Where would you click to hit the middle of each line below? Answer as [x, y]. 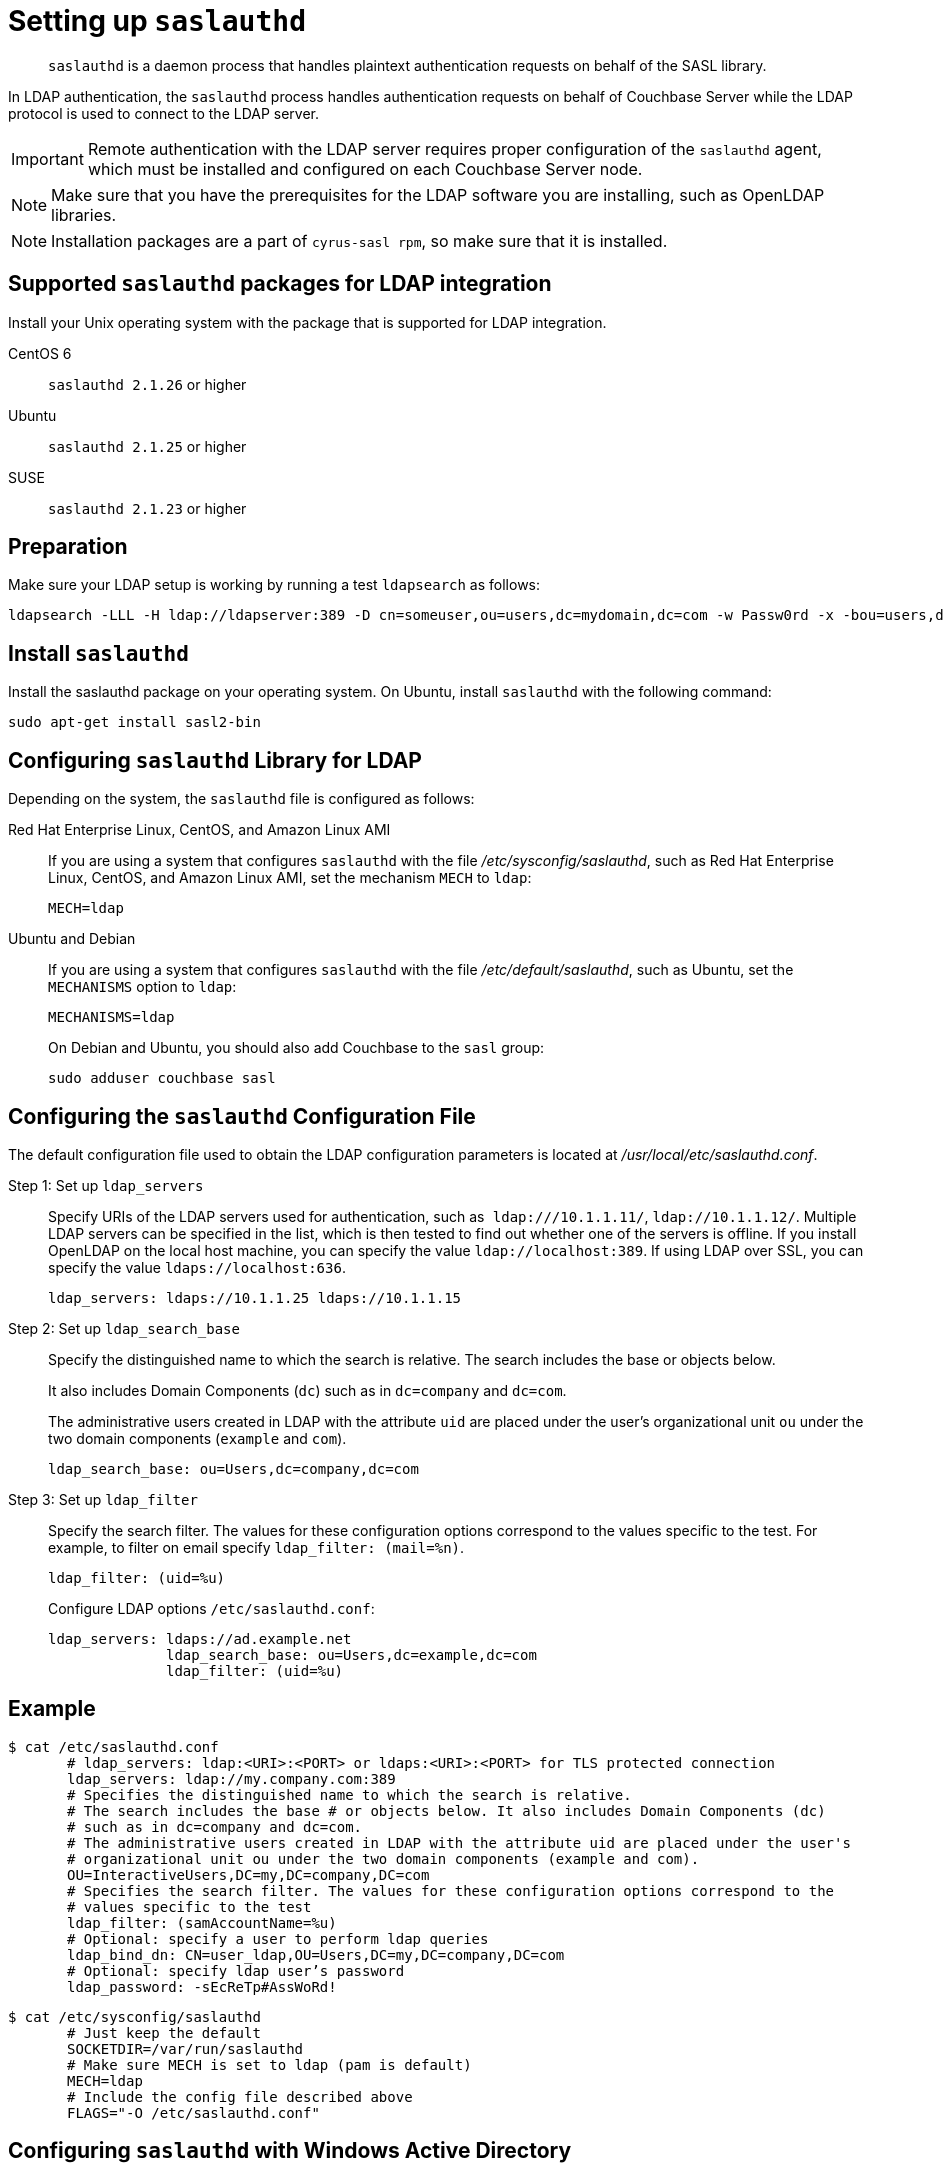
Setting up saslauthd [157, 21]
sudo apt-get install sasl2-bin [134, 722]
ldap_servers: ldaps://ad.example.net [200, 1638]
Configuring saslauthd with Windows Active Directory [290, 2151]
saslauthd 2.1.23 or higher [147, 508]
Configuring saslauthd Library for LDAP [215, 760]
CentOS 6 [40, 353]
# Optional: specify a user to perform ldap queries [278, 1938]
